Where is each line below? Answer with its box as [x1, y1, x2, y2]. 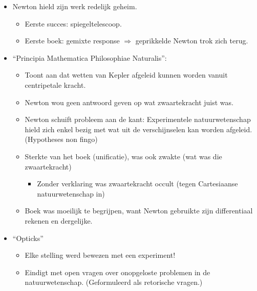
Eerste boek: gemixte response [25, 35, 120, 46]
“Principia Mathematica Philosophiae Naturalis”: [12, 52, 167, 63]
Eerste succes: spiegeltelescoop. [25, 18, 122, 29]
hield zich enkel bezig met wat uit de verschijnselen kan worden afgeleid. [25, 124, 252, 134]
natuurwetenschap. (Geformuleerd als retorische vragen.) [25, 277, 203, 287]
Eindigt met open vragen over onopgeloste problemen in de [25, 266, 210, 277]
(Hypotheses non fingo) [25, 134, 98, 144]
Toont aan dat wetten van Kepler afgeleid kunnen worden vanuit [25, 69, 228, 80]
